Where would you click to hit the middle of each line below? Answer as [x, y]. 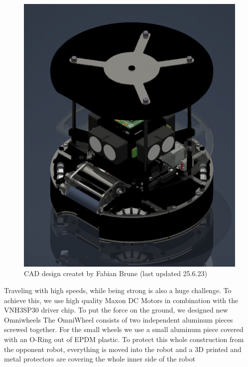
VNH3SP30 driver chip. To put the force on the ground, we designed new [116, 310]
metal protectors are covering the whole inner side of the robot [100, 359]
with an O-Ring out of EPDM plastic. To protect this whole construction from [124, 339]
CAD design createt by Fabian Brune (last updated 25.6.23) [116, 273]
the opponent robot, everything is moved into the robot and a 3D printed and [123, 349]
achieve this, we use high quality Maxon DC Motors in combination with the [121, 300]
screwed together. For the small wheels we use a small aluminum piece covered [124, 329]
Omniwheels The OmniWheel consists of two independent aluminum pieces [119, 319]
